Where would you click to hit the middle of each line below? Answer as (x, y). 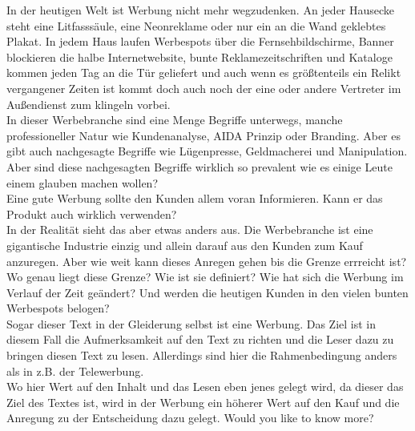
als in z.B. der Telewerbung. (75, 371)
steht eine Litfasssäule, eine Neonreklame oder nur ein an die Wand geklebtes (196, 25)
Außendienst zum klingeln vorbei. (89, 104)
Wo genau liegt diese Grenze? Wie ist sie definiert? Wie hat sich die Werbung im (205, 277)
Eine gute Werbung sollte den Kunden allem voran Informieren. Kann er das (195, 198)
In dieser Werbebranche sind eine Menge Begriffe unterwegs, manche (175, 120)
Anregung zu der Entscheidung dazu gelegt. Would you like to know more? (190, 418)
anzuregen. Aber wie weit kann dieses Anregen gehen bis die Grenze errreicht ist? (207, 261)
